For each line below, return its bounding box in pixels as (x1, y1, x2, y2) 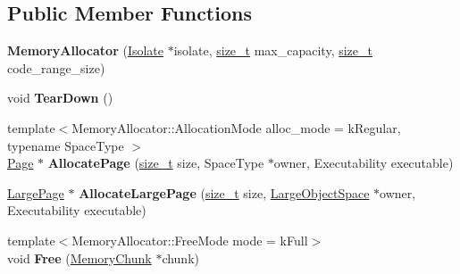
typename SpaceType (7, 136, 124, 154)
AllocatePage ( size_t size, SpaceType (47, 154, 264, 172)
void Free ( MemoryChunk (7, 248, 152, 267)
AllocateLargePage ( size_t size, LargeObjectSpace (79, 183, 370, 202)
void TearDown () (7, 88, 113, 107)
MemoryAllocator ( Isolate (7, 41, 164, 60)
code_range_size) (7, 58, 105, 77)
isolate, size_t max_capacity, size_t (173, 41, 372, 60)
